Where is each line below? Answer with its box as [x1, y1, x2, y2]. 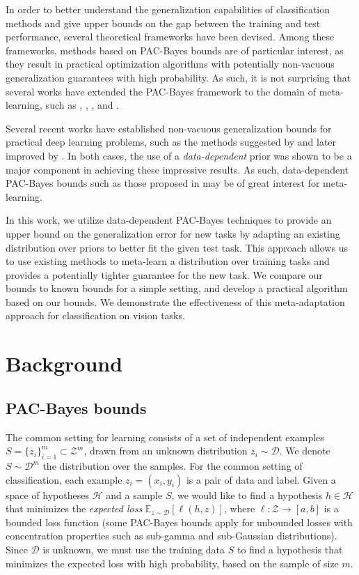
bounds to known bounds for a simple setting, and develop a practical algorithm [6, 281, 348, 296]
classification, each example [6, 472, 122, 486]
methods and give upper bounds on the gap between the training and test [6, 15, 321, 30]
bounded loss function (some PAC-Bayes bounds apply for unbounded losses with [6, 514, 353, 529]
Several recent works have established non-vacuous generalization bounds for [6, 121, 332, 135]
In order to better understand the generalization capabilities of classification [6, 2, 330, 16]
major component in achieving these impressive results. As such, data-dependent [6, 162, 349, 176]
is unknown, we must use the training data [42, 542, 225, 556]
